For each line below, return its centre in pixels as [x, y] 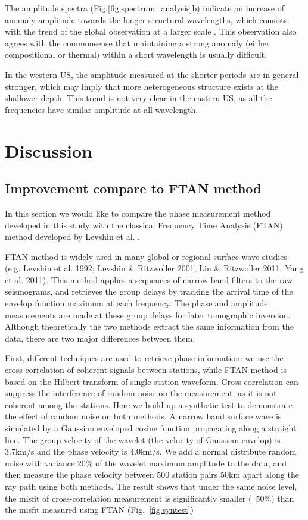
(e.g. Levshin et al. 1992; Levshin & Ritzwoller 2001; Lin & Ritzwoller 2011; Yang [154, 268]
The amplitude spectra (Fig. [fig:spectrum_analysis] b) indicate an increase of [144, 8]
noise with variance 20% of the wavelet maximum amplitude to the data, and [146, 463]
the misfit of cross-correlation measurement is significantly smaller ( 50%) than [150, 498]
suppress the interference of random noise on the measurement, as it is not [141, 393]
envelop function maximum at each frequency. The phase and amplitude [136, 303]
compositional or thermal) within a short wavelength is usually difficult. [136, 54]
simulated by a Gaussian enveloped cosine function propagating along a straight [151, 428]
